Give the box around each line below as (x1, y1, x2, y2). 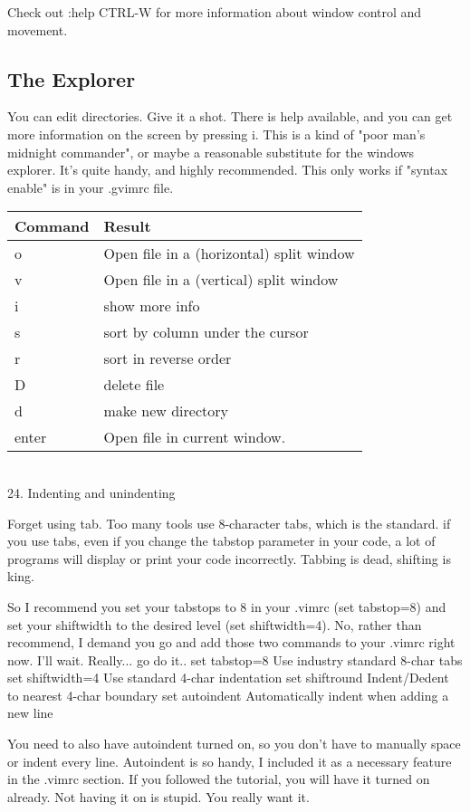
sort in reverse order (103, 348, 232, 369)
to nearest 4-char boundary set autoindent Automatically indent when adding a (7, 685, 449, 704)
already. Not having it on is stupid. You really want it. (7, 787, 310, 806)
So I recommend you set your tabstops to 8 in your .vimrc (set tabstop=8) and (7, 597, 446, 616)
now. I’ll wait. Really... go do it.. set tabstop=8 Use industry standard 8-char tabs (7, 650, 463, 669)
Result (103, 215, 151, 237)
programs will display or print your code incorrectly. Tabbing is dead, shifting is (7, 549, 451, 568)
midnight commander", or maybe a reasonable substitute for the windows (7, 142, 415, 161)
